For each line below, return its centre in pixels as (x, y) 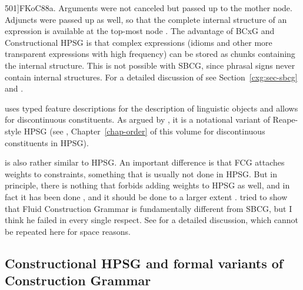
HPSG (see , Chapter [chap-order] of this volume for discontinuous (144, 131)
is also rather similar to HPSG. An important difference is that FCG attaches (145, 162)
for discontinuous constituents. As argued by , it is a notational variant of (137, 119)
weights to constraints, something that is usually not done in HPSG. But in (141, 173)
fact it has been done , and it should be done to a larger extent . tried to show (146, 196)
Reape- (285, 119)
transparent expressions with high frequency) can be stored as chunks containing (150, 54)
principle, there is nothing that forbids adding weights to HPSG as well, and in (147, 185)
